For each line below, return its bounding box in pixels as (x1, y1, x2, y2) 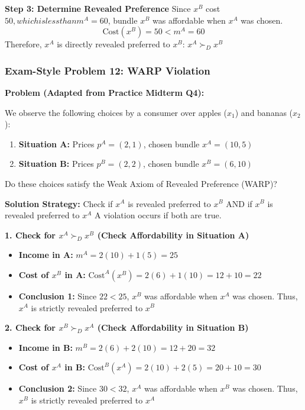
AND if (226, 197, 252, 209)
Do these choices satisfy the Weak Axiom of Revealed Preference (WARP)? (5, 177, 277, 189)
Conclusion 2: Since (18, 382, 97, 395)
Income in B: (18, 341, 73, 353)
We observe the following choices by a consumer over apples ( (5, 106, 228, 118)
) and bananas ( (235, 106, 293, 118)
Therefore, (5, 38, 42, 50)
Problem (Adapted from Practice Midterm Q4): (5, 86, 205, 98)
